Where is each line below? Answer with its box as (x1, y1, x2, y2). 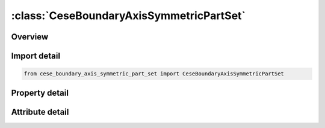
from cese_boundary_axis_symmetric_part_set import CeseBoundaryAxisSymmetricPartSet (23, 71, 284, 77)
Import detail (11, 51, 60, 61)
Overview (11, 32, 49, 42)
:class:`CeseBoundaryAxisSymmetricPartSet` (11, 9, 246, 22)
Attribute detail (11, 106, 69, 117)
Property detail (11, 87, 69, 98)
